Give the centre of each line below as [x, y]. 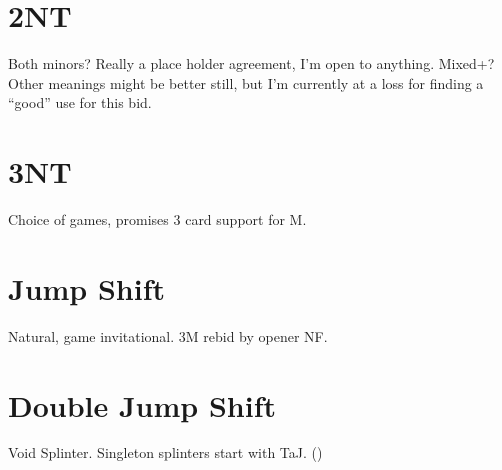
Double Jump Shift [142, 404]
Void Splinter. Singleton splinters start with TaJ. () [165, 452]
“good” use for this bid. [80, 102]
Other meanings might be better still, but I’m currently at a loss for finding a [246, 82]
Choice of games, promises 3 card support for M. [157, 219]
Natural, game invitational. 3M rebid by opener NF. [168, 335]
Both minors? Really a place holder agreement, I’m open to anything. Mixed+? [251, 63]
